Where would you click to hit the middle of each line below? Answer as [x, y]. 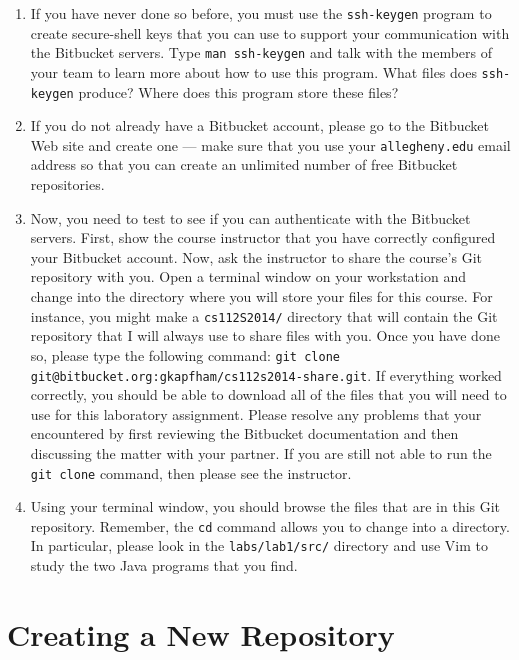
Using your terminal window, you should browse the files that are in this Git [265, 506]
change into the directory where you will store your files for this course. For [261, 296]
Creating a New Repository [201, 633]
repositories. [67, 184]
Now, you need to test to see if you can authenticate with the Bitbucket [250, 217]
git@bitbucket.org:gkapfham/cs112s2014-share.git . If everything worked [266, 374]
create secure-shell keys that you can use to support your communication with [270, 32]
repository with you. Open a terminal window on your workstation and [248, 276]
